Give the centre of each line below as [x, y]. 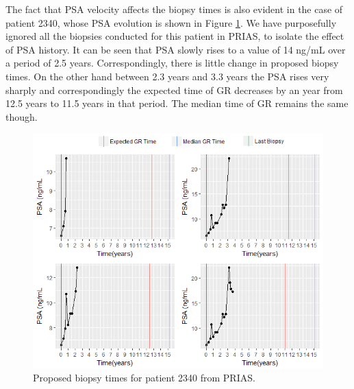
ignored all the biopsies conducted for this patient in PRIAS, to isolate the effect [175, 36]
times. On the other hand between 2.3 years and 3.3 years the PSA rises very [167, 76]
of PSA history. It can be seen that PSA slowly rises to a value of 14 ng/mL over [176, 49]
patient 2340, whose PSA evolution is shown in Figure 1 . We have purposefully [171, 22]
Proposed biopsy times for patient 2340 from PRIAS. [144, 378]
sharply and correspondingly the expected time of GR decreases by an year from [174, 90]
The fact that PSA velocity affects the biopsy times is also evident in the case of [174, 9]
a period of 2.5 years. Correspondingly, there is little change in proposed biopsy [172, 63]
